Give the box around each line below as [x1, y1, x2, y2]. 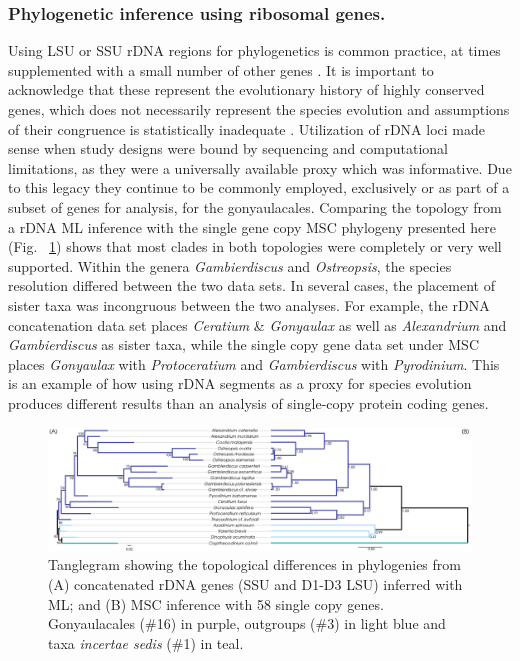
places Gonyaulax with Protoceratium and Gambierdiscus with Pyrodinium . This [8, 353, 500, 374]
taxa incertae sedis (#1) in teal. [48, 632, 244, 653]
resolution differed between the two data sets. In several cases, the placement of [8, 275, 495, 296]
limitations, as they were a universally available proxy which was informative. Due [8, 157, 512, 178]
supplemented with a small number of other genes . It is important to [8, 59, 434, 80]
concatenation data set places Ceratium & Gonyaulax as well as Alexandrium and [8, 314, 507, 335]
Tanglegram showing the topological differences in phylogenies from [48, 554, 461, 575]
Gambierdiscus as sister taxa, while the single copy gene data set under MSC [8, 334, 479, 355]
